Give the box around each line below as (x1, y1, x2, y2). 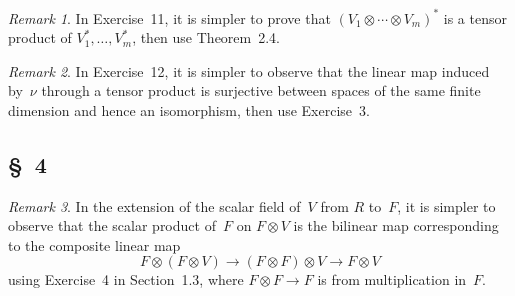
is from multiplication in (317, 269, 467, 290)
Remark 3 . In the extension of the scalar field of (8, 195, 301, 216)
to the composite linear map (8, 234, 181, 255)
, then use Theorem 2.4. (132, 27, 281, 48)
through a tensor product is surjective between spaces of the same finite (41, 80, 481, 101)
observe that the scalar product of (8, 215, 216, 236)
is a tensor (443, 7, 507, 28)
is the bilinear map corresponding (293, 215, 499, 236)
